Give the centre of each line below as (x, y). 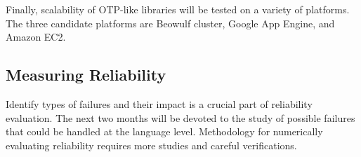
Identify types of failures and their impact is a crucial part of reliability (159, 103)
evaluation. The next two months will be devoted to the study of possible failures (180, 117)
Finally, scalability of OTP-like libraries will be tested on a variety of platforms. (178, 9)
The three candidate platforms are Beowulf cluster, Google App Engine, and (170, 23)
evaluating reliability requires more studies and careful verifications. (151, 145)
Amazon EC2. (36, 37)
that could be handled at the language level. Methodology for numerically (164, 131)
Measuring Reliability (86, 75)
